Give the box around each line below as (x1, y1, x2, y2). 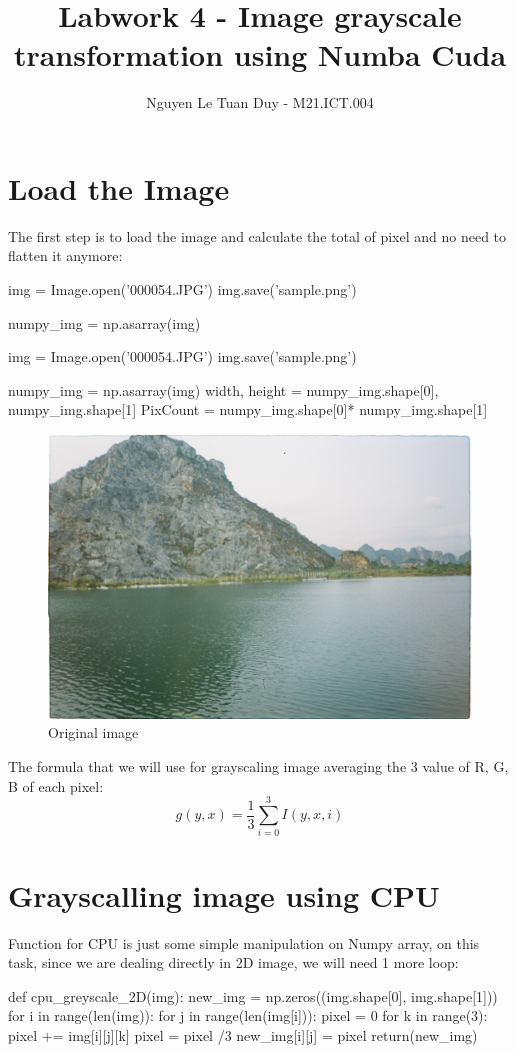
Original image (48, 722, 139, 743)
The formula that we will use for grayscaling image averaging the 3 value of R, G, (8, 756, 509, 777)
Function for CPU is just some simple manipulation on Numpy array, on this (8, 932, 480, 953)
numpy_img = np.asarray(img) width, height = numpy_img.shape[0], (8, 379, 439, 400)
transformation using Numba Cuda (13, 34, 507, 75)
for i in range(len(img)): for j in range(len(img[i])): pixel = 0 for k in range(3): (8, 1005, 488, 1026)
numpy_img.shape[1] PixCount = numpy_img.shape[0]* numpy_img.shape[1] (8, 399, 488, 420)
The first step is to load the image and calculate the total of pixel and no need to (8, 225, 507, 246)
